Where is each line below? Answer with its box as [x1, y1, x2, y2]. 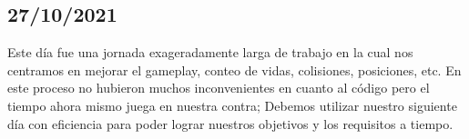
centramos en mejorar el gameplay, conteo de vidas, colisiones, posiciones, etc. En [7, 60, 462, 79]
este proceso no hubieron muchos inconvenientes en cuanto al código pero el [7, 78, 430, 97]
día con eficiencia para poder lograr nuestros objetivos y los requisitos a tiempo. [7, 114, 454, 133]
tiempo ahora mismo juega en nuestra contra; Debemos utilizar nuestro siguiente [7, 95, 457, 114]
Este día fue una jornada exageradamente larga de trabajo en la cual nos [7, 43, 413, 62]
